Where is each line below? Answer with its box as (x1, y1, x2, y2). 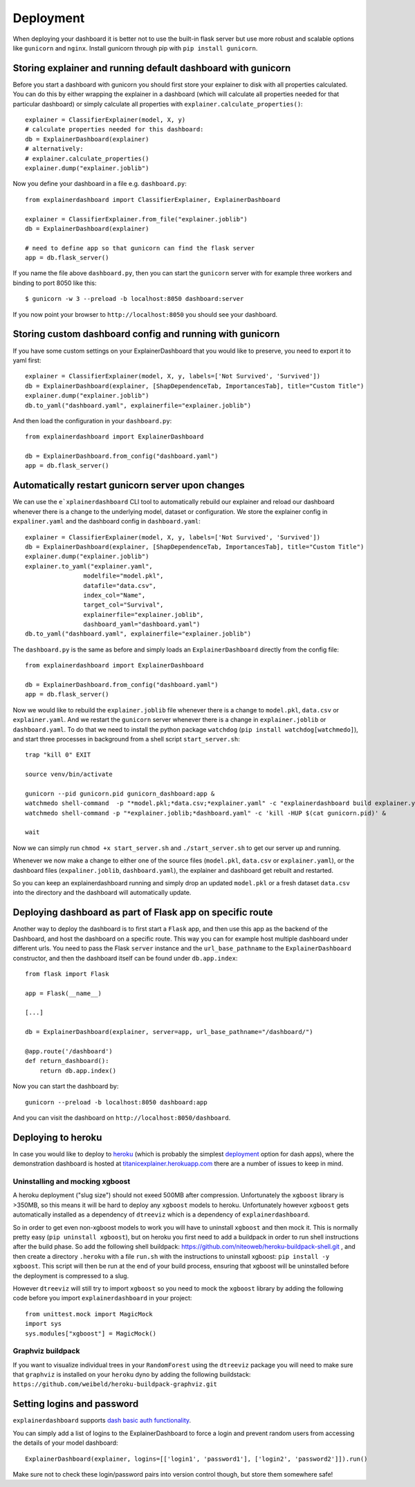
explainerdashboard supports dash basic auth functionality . (12, 1416, 192, 1425)
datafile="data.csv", (83, 582, 157, 589)
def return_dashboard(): (25, 1057, 109, 1065)
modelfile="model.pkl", (83, 572, 164, 580)
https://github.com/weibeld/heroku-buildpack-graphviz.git (12, 1380, 218, 1388)
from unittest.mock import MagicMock (25, 1310, 154, 1318)
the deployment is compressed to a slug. (12, 1271, 129, 1280)
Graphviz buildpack (12, 1346, 80, 1356)
